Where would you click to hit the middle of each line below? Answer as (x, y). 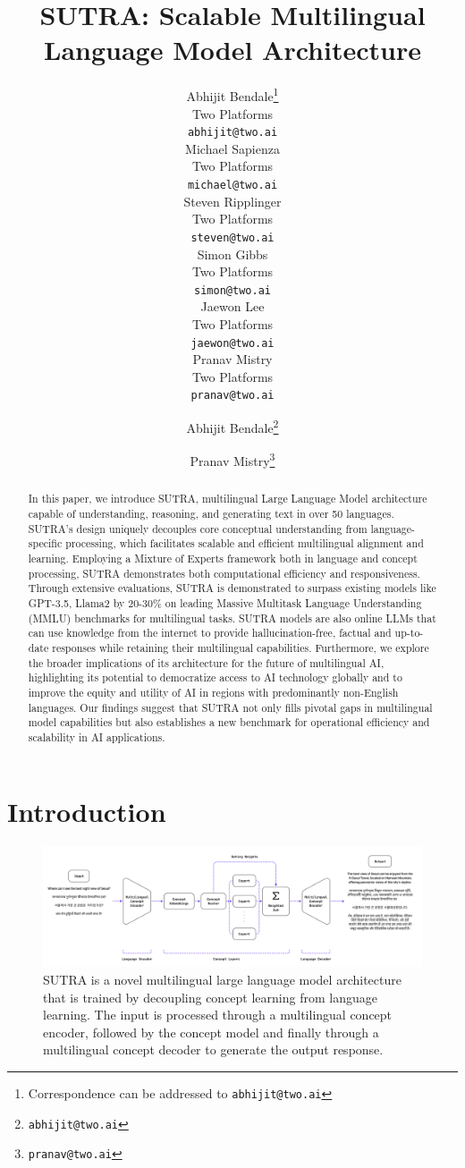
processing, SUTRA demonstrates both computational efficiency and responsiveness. (224, 573)
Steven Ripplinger (232, 201)
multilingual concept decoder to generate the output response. (213, 1050)
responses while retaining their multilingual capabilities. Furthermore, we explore (241, 647)
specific (45, 543)
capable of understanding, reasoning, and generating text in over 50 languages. (211, 513)
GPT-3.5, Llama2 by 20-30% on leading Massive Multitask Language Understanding (225, 602)
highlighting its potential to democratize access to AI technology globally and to (215, 677)
